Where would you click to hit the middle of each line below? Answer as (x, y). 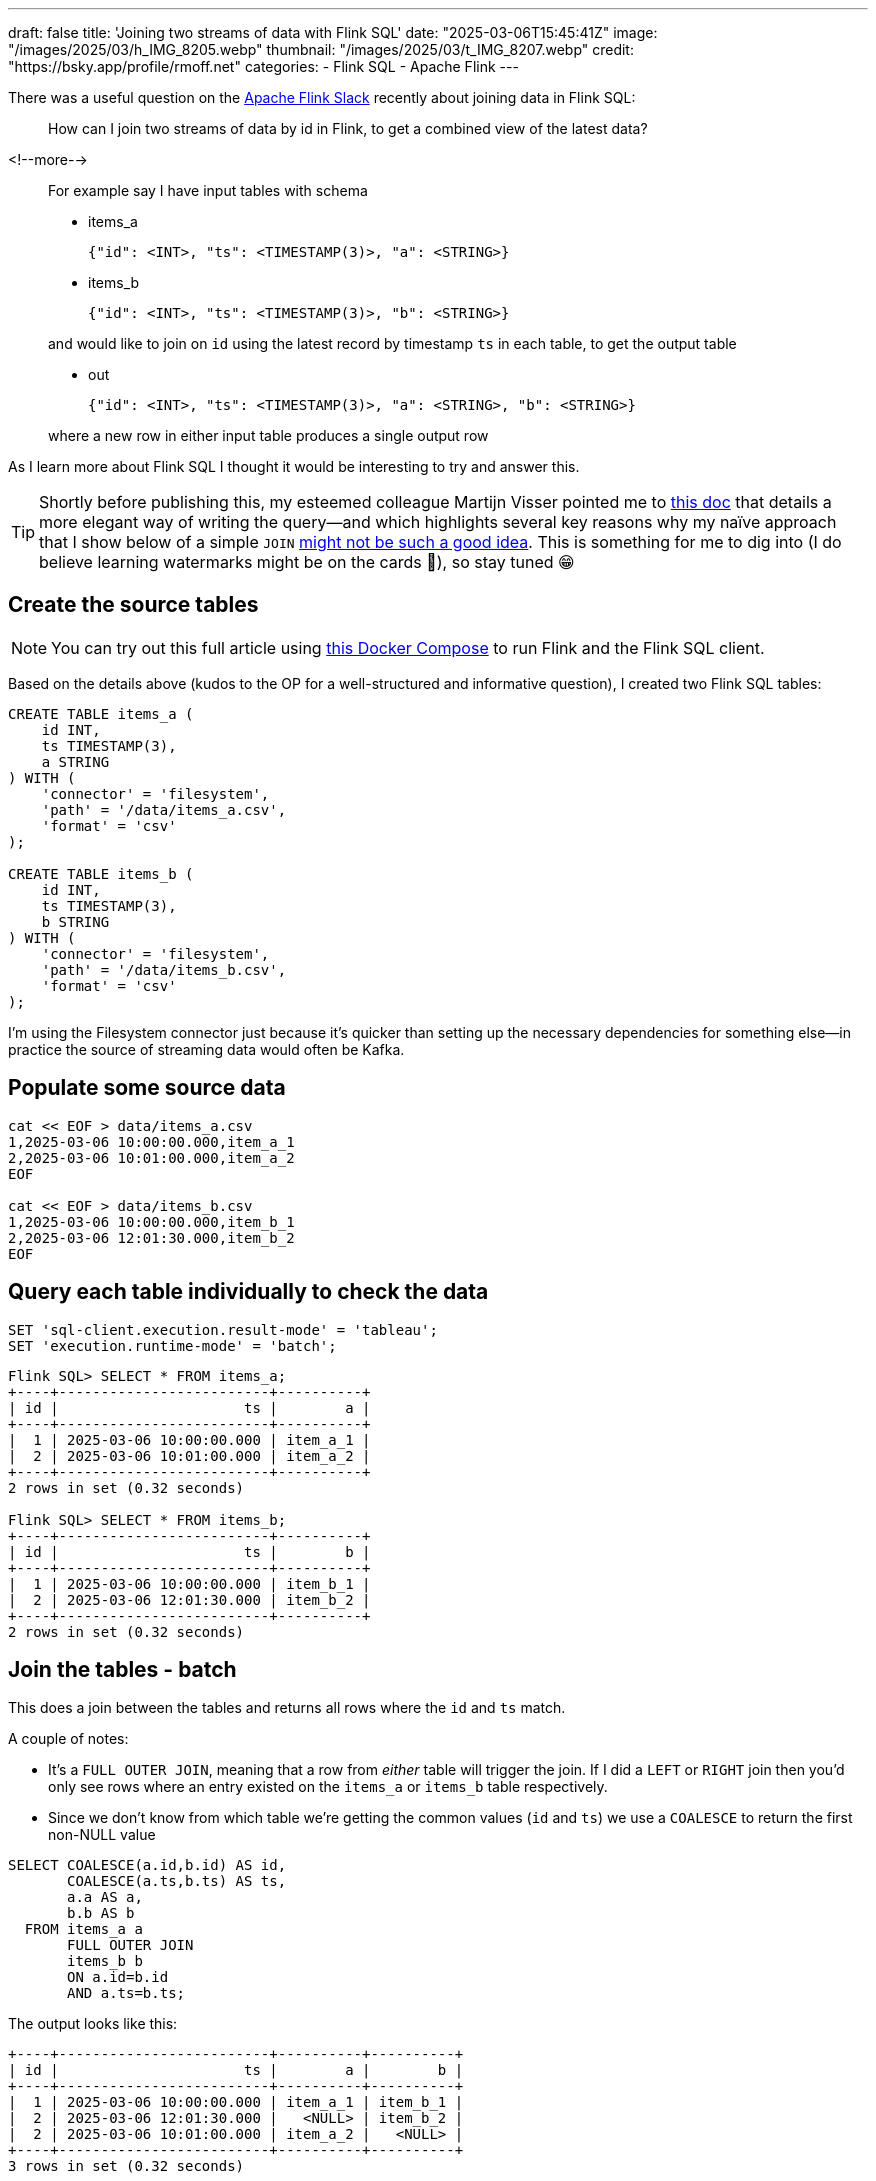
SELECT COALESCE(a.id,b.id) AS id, (147, 1865)
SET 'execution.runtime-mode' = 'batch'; (172, 1345)
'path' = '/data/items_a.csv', (164, 809)
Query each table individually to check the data (248, 1292)
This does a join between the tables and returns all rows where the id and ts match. (287, 1708)
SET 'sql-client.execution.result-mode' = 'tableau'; (223, 1329)
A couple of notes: (68, 1739)
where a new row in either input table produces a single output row (268, 435)
